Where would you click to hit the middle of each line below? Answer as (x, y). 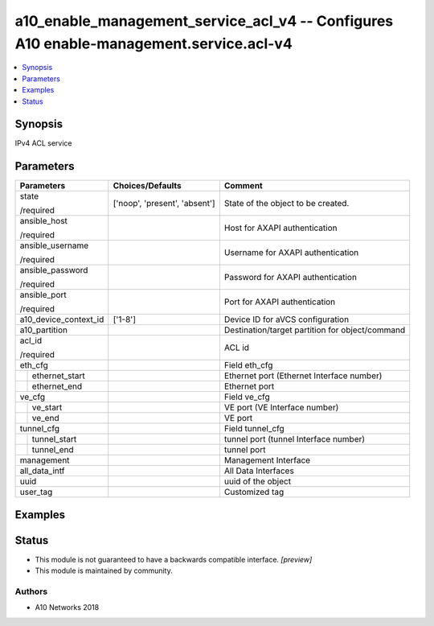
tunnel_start (54, 439)
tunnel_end (53, 450)
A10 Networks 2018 (67, 607)
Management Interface (267, 460)
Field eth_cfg (248, 365)
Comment (243, 186)
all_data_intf (42, 471)
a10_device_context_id (62, 319)
